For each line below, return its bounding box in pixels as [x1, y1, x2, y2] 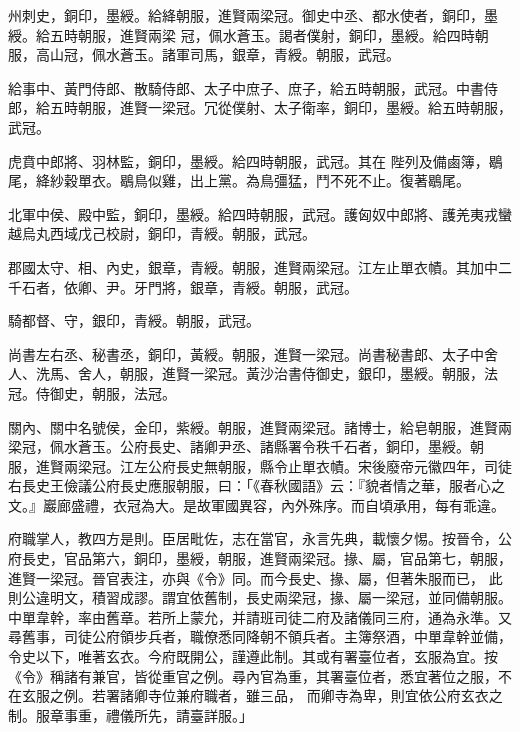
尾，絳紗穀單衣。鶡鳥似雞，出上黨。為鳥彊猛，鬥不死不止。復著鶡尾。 [8, 170, 470, 191]
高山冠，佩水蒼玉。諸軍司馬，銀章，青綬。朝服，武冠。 [35, 44, 400, 65]
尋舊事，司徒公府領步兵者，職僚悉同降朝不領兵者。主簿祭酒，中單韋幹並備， [8, 626, 512, 647]
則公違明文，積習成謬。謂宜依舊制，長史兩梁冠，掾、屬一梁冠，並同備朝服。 [8, 587, 512, 608]
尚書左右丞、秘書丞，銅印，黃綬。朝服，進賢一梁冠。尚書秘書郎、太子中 [8, 343, 484, 364]
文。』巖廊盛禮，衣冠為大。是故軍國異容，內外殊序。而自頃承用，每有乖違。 [8, 494, 505, 515]
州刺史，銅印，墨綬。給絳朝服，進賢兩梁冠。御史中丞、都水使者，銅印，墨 [8, 5, 498, 25]
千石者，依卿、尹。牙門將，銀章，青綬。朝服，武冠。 [8, 276, 358, 297]
